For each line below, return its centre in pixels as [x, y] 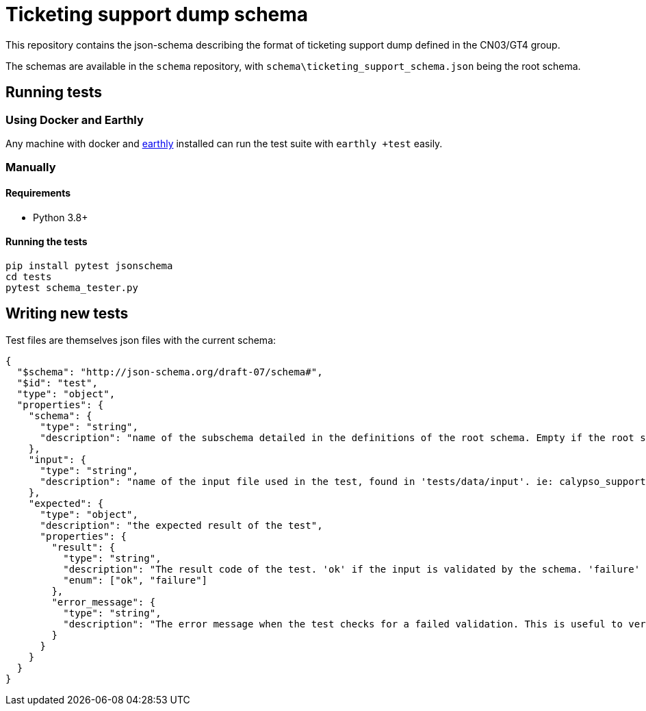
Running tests [54, 92]
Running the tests [47, 242]
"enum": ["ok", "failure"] [135, 580]
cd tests [29, 276]
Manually [31, 167]
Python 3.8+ [61, 217]
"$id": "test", [57, 383]
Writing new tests [67, 314]
